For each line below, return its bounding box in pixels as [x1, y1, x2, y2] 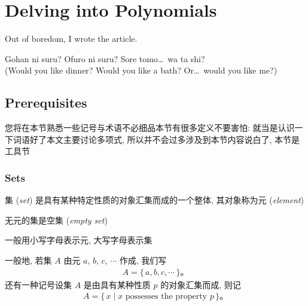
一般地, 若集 [5, 253, 52, 266]
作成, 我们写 [119, 253, 167, 266]
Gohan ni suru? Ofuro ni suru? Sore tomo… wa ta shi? [5, 52, 205, 65]
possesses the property [125, 292, 207, 301]
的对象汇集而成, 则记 [160, 278, 241, 290]
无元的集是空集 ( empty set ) [5, 213, 108, 226]
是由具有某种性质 [83, 278, 151, 290]
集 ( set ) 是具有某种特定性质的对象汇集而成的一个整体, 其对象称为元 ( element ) [5, 194, 304, 206]
